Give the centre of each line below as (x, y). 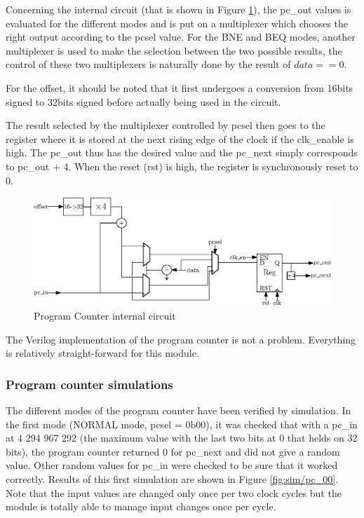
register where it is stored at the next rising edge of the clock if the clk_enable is (180, 138)
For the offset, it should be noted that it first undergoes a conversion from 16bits (180, 87)
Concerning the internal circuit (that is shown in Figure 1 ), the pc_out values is (178, 9)
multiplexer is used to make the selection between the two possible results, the (174, 50)
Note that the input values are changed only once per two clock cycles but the (174, 492)
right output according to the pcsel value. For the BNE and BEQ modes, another (181, 37)
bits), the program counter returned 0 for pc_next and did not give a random (173, 451)
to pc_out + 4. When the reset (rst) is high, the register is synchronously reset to (182, 166)
